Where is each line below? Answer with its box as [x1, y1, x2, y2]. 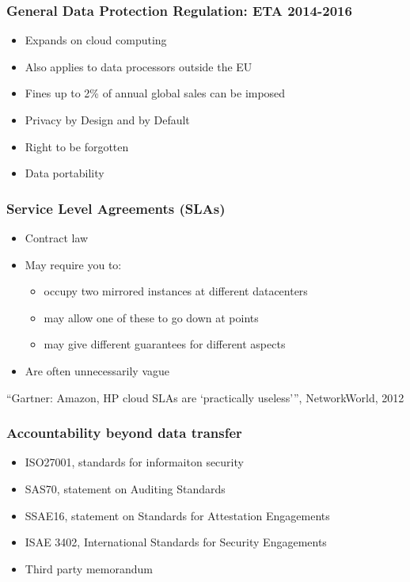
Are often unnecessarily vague [25, 362, 170, 378]
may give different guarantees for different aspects [44, 336, 286, 352]
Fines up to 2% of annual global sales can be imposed [25, 85, 286, 101]
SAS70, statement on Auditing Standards [25, 480, 226, 496]
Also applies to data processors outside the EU [25, 58, 252, 74]
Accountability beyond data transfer [6, 423, 242, 443]
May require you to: [25, 256, 122, 272]
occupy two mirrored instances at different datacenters [44, 283, 308, 299]
